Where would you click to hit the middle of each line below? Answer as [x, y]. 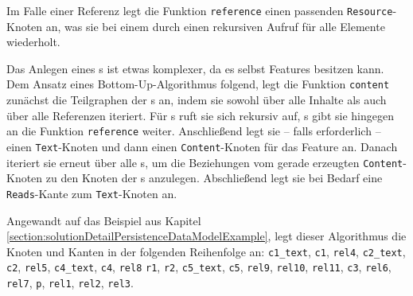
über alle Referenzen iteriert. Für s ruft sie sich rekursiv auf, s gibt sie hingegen [200, 115]
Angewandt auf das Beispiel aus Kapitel [104, 220]
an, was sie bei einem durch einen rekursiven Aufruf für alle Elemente [215, 26]
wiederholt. [33, 42]
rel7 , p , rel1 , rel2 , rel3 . [70, 282]
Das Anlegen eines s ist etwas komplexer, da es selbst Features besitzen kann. [195, 68]
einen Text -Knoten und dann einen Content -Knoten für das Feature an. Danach [202, 146]
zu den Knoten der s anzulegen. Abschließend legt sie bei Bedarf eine [214, 178]
